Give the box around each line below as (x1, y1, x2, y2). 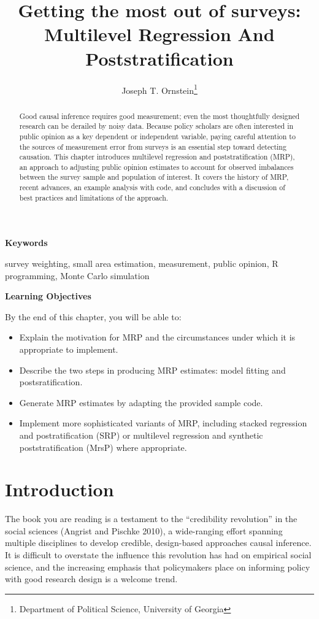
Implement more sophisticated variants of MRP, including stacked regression (19, 417, 307, 429)
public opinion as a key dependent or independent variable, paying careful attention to (19, 131, 296, 141)
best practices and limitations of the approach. (19, 192, 169, 202)
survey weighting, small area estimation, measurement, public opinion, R (5, 257, 279, 270)
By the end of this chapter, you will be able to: (5, 310, 182, 323)
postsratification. (19, 375, 83, 388)
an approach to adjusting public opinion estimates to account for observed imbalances (19, 161, 294, 172)
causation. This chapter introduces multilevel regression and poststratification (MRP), (19, 152, 295, 162)
